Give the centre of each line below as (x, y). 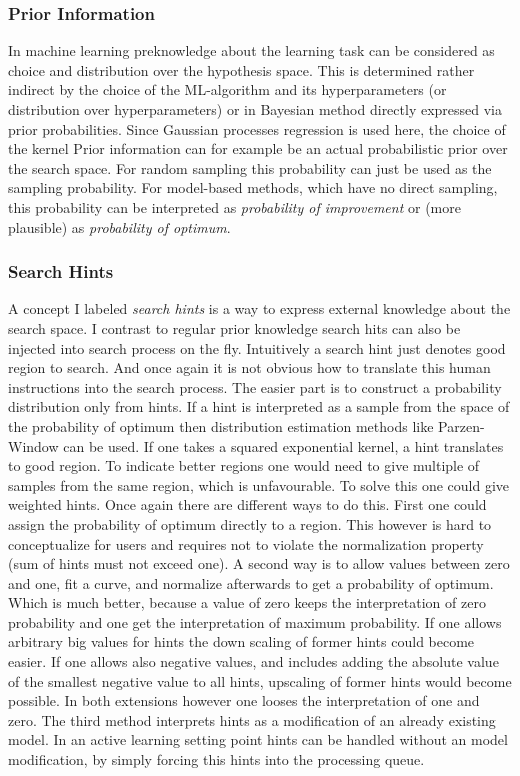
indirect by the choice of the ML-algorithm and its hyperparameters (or (227, 89)
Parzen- (461, 425)
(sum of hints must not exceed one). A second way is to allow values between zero (259, 563)
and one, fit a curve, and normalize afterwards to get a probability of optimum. (251, 582)
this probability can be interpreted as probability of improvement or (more (234, 206)
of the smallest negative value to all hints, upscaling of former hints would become (260, 680)
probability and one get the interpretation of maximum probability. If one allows (255, 621)
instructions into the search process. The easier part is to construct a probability (255, 386)
